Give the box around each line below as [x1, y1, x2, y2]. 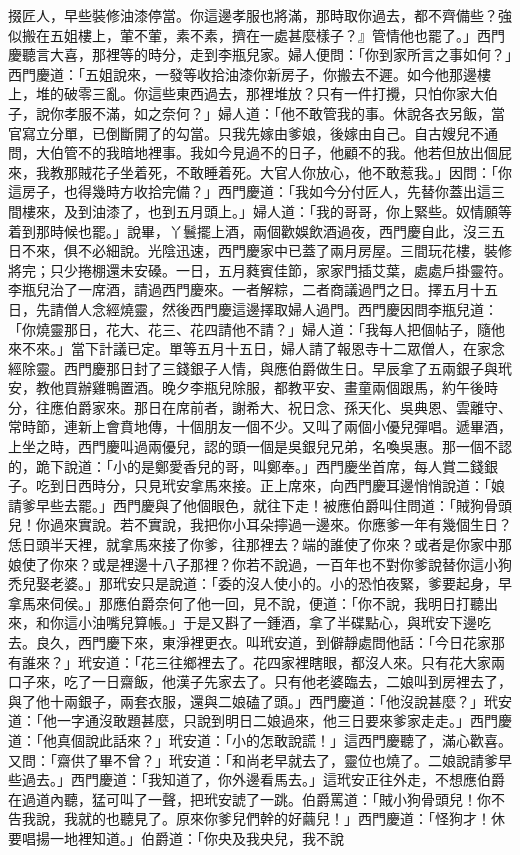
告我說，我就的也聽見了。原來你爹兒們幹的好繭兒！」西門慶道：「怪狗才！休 [8, 808, 505, 829]
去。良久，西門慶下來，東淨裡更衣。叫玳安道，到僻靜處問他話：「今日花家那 [8, 632, 505, 652]
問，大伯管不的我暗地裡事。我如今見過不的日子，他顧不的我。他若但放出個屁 [8, 142, 512, 163]
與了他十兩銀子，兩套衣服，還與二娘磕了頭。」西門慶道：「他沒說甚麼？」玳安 [8, 690, 512, 711]
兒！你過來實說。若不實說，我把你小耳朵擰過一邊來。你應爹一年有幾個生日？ [8, 514, 512, 535]
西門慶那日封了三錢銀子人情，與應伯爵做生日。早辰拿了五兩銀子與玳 [63, 357, 512, 378]
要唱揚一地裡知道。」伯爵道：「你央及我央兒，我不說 [8, 827, 344, 848]
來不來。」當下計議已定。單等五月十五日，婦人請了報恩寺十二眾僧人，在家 [8, 338, 491, 359]
